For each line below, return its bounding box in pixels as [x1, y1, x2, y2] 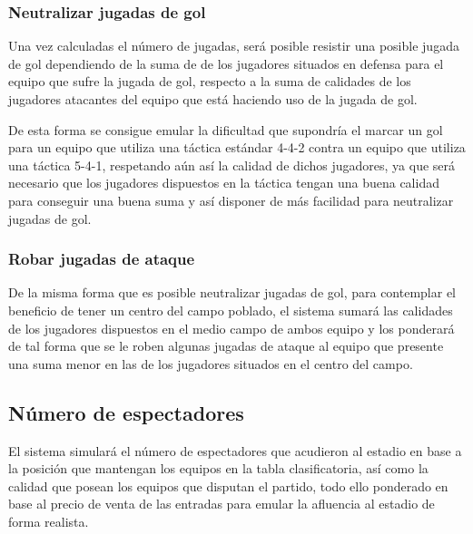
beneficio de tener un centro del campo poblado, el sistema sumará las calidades [8, 300, 453, 319]
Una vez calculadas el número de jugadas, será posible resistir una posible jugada [8, 36, 459, 55]
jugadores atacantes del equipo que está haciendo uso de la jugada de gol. [8, 90, 418, 108]
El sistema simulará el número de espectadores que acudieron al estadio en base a [8, 441, 462, 460]
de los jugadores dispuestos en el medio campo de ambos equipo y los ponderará [8, 318, 455, 337]
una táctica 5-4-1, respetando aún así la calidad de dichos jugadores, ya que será [8, 155, 456, 174]
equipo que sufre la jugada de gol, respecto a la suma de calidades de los [8, 72, 411, 91]
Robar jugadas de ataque [8, 248, 195, 270]
